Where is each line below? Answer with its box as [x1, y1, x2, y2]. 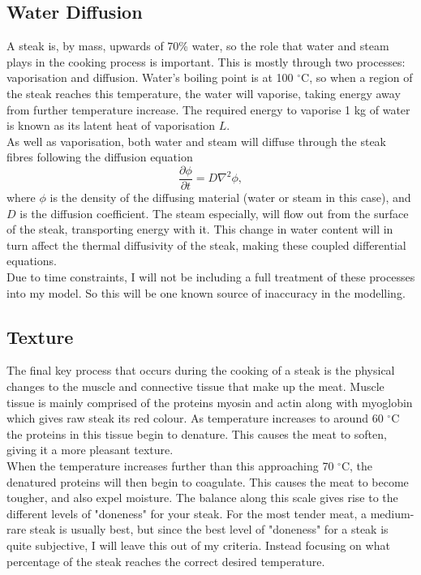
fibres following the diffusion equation [6, 148, 193, 165]
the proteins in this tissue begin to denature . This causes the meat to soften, [6, 425, 387, 442]
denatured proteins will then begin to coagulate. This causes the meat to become [6, 473, 409, 490]
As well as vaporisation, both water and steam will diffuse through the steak [6, 132, 387, 149]
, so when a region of [309, 69, 413, 86]
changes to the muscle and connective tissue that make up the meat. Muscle [6, 377, 384, 394]
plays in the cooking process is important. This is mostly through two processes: [6, 53, 406, 70]
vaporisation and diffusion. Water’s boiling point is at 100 [6, 69, 294, 86]
